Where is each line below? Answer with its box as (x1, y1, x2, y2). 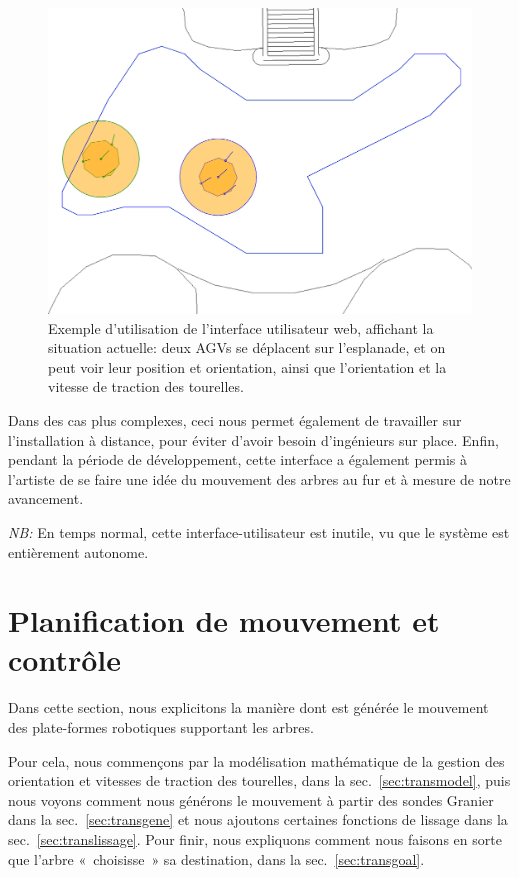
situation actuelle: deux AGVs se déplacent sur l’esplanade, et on (48, 337, 446, 358)
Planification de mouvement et (8, 600, 440, 641)
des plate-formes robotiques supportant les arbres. (8, 717, 314, 738)
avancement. (8, 488, 84, 509)
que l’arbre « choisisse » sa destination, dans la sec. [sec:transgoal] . (8, 848, 425, 869)
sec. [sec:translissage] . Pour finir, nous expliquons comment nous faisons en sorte (8, 828, 502, 849)
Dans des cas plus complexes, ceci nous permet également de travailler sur (8, 409, 462, 430)
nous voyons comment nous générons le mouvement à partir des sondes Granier (8, 789, 494, 810)
